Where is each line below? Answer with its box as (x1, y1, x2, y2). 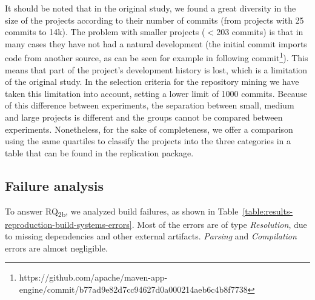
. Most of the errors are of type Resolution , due (131, 218, 307, 230)
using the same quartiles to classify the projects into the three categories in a (5, 135, 291, 147)
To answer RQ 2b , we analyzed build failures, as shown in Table (5, 204, 239, 219)
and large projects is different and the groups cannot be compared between (5, 111, 283, 123)
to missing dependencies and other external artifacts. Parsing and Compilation (5, 230, 297, 242)
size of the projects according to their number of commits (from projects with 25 (5, 13, 304, 26)
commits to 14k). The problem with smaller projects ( (5, 25, 205, 38)
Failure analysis (5, 176, 104, 195)
